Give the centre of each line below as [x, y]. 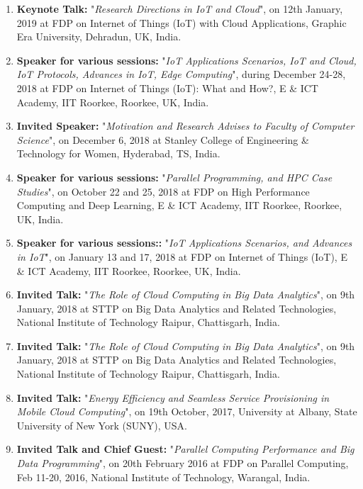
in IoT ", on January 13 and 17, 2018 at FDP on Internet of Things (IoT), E [182, 256]
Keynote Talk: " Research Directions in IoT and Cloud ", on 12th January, [180, 9]
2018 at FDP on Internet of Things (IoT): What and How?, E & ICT [167, 88]
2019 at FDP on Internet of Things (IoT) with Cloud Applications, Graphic [181, 22]
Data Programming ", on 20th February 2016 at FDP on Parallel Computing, [183, 463]
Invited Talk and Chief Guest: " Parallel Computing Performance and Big [185, 449]
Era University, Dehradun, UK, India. [99, 36]
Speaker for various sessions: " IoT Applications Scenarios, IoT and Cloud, [186, 60]
